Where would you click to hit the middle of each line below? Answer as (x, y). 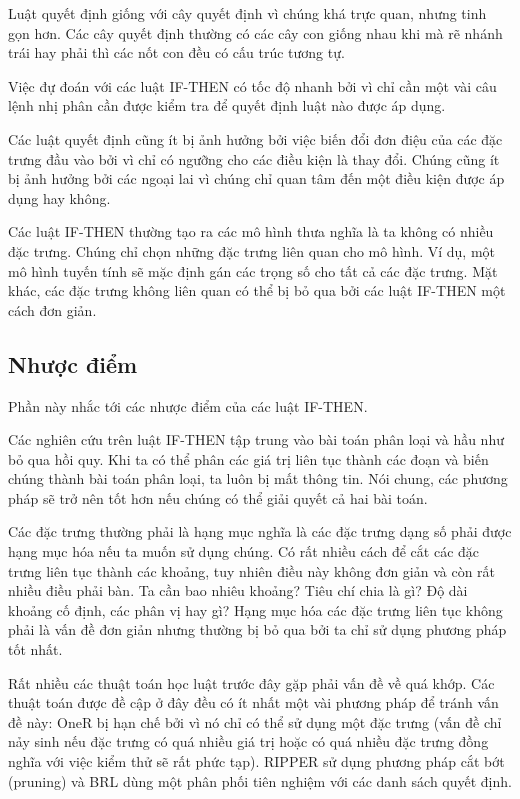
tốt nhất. (35, 649)
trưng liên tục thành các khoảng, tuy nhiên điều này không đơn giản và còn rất (252, 570)
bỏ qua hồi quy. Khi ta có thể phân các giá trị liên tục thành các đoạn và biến (248, 458)
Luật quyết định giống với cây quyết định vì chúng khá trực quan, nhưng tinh (247, 13)
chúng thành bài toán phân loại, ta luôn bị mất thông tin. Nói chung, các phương (258, 478)
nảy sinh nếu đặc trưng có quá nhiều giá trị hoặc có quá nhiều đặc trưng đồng (248, 741)
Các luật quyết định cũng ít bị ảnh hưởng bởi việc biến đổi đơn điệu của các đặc (255, 138)
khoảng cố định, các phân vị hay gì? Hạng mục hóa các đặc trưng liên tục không (255, 609)
